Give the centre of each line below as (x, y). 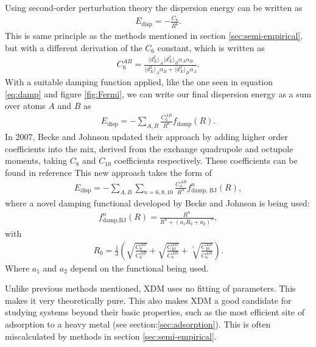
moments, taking (36, 160)
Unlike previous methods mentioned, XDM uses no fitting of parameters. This (150, 288)
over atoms (25, 106)
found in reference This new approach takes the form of (108, 172)
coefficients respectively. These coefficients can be (206, 160)
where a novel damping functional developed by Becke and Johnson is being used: (157, 203)
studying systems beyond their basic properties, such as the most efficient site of (155, 312)
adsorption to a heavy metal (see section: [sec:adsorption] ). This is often (138, 324)
